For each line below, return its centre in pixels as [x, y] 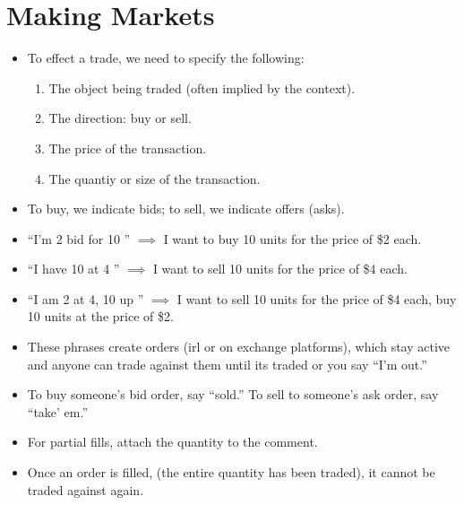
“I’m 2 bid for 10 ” [79, 238]
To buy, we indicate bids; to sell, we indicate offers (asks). [186, 209]
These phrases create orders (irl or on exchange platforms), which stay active [239, 347]
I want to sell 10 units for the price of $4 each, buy [317, 298]
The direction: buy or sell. [120, 118]
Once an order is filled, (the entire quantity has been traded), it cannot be [231, 472]
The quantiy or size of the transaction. [155, 178]
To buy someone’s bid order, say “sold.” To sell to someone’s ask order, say [233, 394]
